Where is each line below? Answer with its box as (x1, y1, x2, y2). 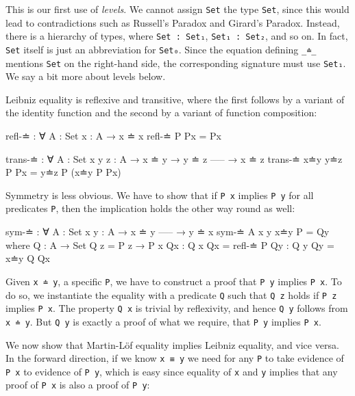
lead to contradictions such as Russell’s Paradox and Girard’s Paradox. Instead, (5, 15, 340, 29)
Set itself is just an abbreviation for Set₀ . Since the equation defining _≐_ (5, 42, 317, 56)
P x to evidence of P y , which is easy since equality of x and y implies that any (5, 364, 338, 378)
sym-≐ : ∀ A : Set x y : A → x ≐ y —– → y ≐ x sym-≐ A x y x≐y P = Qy (5, 224, 330, 239)
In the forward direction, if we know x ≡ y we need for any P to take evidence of (5, 351, 344, 365)
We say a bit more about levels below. (5, 69, 166, 83)
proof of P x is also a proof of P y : (5, 378, 150, 392)
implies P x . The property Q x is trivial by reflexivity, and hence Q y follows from (5, 301, 348, 315)
